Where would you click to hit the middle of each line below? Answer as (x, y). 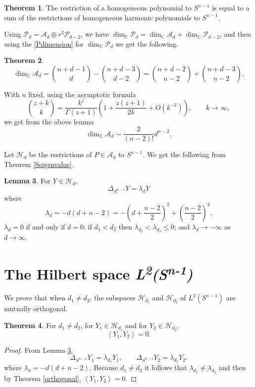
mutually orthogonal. (36, 308)
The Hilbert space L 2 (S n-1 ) (99, 273)
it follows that (166, 367)
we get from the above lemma (49, 121)
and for (136, 325)
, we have (95, 34)
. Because (104, 367)
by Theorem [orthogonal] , (43, 378)
